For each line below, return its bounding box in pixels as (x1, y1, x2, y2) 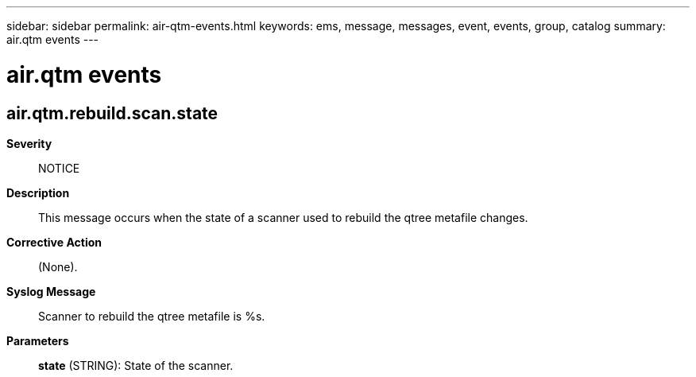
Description (6, 185, 70, 200)
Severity (6, 136, 52, 150)
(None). (38, 259, 78, 274)
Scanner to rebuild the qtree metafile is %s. (38, 309, 265, 323)
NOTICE (38, 161, 80, 175)
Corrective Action (6, 235, 102, 249)
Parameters (6, 333, 69, 348)
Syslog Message (6, 284, 96, 298)
